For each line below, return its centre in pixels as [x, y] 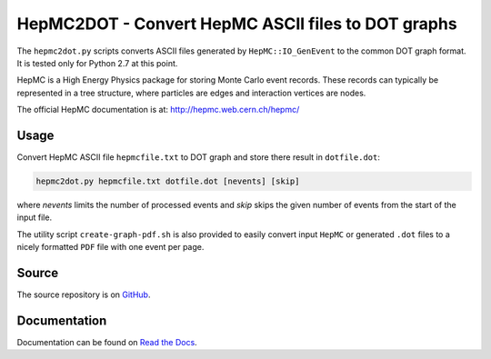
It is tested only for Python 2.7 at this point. [97, 63]
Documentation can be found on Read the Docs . [107, 342]
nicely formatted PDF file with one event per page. [110, 247]
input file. [35, 217]
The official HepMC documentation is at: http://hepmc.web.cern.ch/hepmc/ [158, 110]
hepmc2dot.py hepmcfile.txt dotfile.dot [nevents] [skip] [168, 181]
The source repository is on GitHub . [84, 294]
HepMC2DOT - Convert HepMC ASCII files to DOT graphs [237, 24]
